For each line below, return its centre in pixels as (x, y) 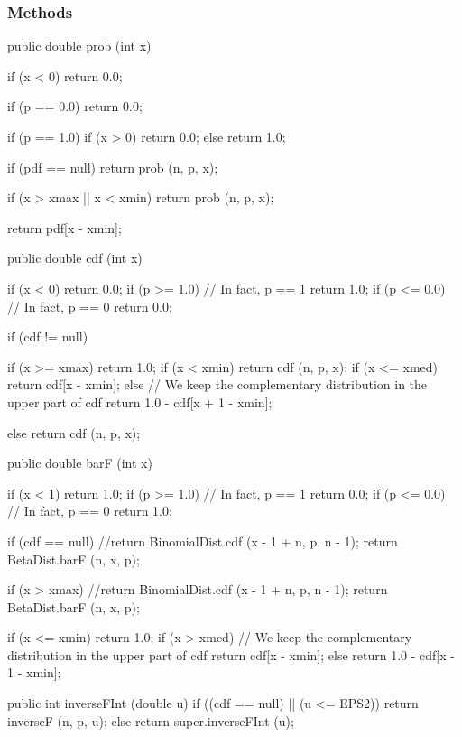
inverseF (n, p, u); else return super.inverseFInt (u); (151, 720)
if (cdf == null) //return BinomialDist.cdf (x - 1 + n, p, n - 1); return (203, 541)
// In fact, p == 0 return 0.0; (90, 306)
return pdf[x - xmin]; (65, 227)
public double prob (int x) (79, 46)
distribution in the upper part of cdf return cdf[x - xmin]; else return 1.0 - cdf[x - (231, 654)
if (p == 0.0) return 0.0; (75, 106)
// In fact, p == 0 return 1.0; (90, 511)
